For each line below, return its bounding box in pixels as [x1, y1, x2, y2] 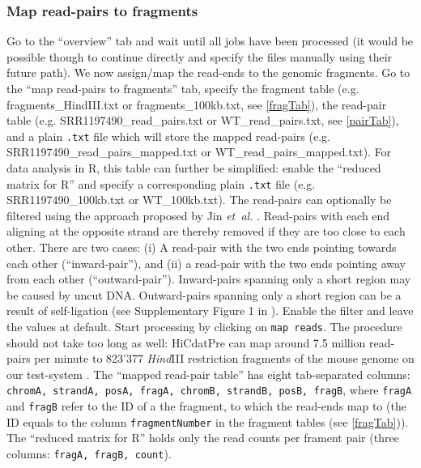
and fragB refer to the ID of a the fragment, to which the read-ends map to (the [6, 398, 406, 415]
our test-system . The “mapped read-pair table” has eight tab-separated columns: [6, 365, 410, 382]
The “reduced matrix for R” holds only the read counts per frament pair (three [6, 429, 399, 446]
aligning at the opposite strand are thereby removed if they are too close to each [6, 223, 406, 240]
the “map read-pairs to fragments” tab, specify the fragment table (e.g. [6, 80, 359, 96]
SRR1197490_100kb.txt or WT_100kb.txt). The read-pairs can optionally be [6, 191, 392, 208]
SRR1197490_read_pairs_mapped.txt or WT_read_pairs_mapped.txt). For [6, 143, 392, 160]
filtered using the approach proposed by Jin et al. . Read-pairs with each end [6, 206, 390, 223]
